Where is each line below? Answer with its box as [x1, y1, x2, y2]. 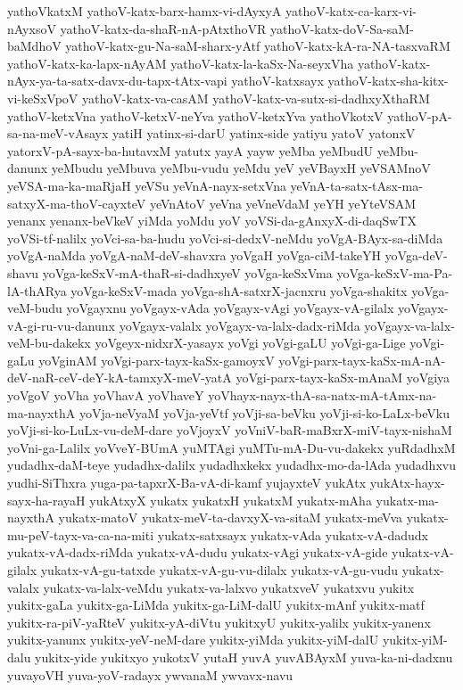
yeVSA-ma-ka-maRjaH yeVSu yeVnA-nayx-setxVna [7, 176, 286, 194]
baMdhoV [7, 37, 62, 55]
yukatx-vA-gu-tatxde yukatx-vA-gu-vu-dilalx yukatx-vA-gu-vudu [40, 561, 398, 579]
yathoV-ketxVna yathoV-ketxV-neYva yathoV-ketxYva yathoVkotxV [7, 106, 384, 125]
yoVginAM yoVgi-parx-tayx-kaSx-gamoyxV [38, 350, 275, 369]
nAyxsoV [7, 19, 56, 37]
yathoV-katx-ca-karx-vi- [285, 2, 418, 20]
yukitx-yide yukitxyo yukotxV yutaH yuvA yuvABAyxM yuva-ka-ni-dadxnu [35, 647, 453, 666]
